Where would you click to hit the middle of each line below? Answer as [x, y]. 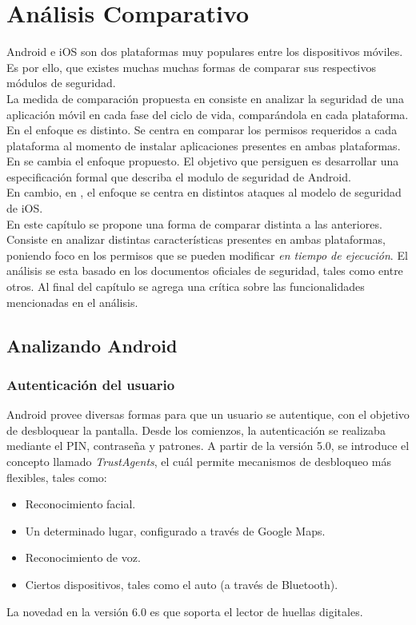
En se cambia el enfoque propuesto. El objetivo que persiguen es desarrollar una [203, 161]
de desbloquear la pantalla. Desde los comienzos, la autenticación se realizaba [196, 430]
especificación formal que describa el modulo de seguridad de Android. [179, 176]
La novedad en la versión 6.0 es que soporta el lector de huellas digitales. [185, 611]
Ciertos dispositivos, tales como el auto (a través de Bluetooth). [182, 584]
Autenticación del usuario [91, 384]
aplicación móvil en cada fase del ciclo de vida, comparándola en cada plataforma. [208, 114]
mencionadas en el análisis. [72, 302]
